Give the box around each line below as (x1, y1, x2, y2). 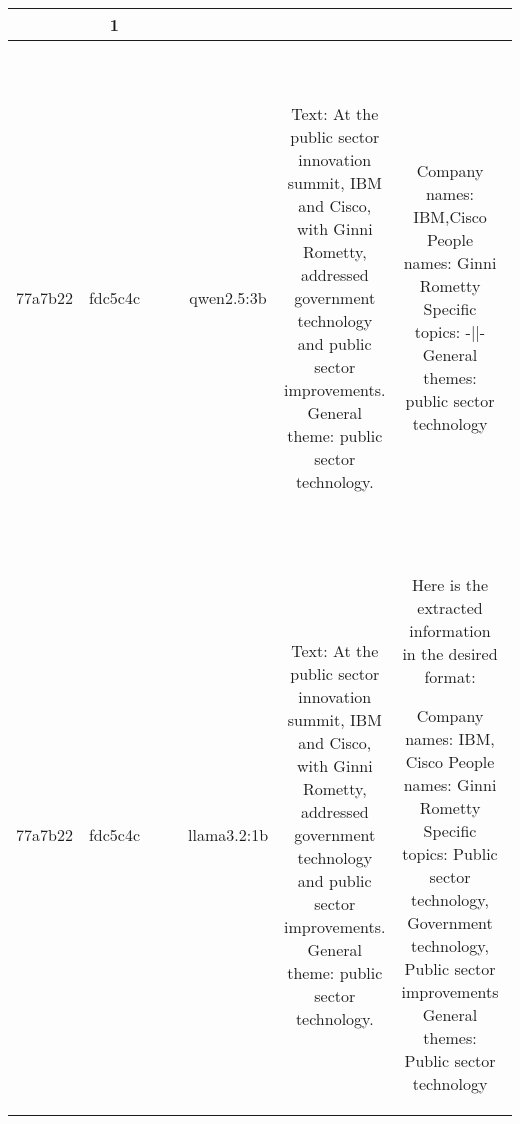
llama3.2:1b (188, 822, 269, 846)
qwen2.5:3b (189, 285, 267, 309)
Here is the (411, 573, 489, 596)
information (409, 619, 491, 642)
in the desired (402, 642, 498, 665)
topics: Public (402, 842, 498, 865)
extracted (417, 596, 483, 619)
